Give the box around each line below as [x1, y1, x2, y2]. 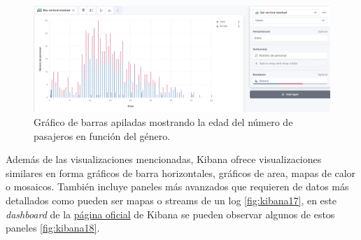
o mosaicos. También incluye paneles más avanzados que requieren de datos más [6, 179, 349, 194]
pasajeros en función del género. [34, 128, 171, 143]
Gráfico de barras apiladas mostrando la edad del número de [34, 114, 293, 129]
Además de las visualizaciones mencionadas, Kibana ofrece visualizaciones [6, 152, 322, 167]
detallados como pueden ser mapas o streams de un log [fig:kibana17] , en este [6, 192, 337, 207]
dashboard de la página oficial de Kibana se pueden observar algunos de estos [6, 206, 335, 221]
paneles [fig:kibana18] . [6, 220, 100, 235]
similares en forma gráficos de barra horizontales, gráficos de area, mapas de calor [6, 165, 356, 180]
